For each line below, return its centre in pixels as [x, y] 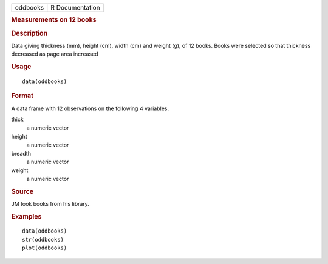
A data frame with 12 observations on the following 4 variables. [90, 108]
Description [29, 33]
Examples [26, 216]
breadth [21, 153]
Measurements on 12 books [54, 20]
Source [22, 191]
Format [22, 96]
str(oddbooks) [43, 239]
